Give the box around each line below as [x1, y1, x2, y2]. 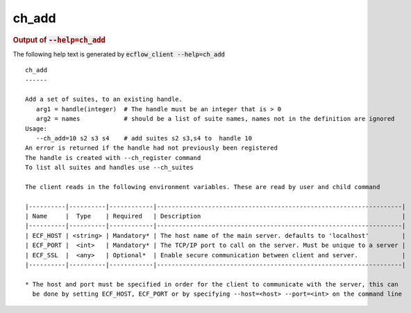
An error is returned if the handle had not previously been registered [25, 144, 278, 152]
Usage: [25, 125, 48, 132]
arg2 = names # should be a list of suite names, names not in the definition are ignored [35, 115, 395, 123]
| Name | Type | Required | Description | [25, 212, 406, 220]
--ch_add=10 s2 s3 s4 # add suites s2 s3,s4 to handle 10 [35, 134, 253, 142]
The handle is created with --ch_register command [25, 154, 201, 161]
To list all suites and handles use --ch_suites [25, 163, 194, 172]
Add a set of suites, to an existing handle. [25, 95, 183, 104]
